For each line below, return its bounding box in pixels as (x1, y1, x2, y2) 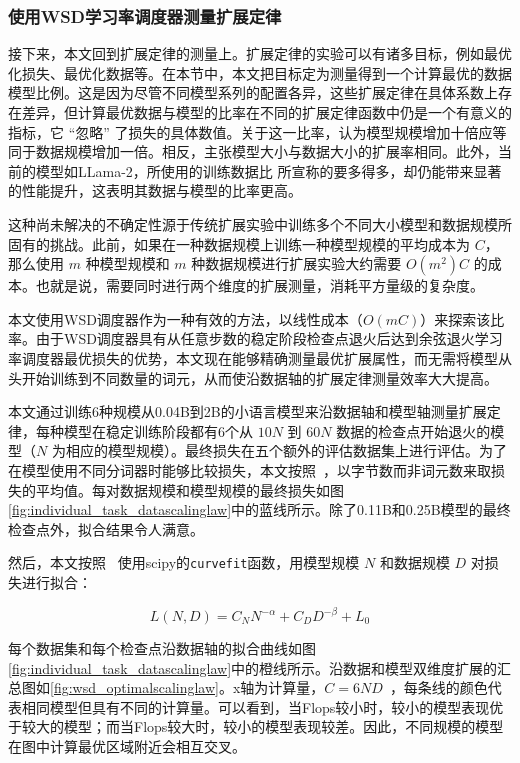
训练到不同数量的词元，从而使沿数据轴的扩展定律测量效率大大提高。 (49, 367, 498, 388)
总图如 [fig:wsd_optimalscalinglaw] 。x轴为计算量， (8, 677, 325, 698)
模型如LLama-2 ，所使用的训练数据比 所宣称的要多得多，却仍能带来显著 (35, 160, 502, 181)
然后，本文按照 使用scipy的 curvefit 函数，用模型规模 (8, 552, 360, 573)
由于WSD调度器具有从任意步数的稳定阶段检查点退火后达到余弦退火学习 (35, 328, 503, 349)
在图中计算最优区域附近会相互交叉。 (8, 736, 246, 756)
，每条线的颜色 (389, 677, 488, 698)
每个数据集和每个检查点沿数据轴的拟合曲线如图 (8, 638, 316, 659)
